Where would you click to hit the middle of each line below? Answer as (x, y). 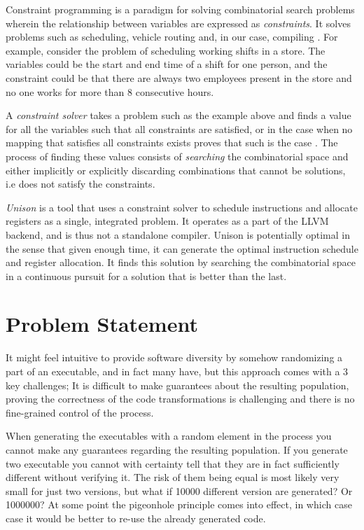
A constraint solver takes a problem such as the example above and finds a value (178, 115)
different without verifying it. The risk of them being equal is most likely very (173, 477)
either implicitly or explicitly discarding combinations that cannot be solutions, (176, 170)
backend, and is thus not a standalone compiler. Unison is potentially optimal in (178, 234)
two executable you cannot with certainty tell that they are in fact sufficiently (173, 463)
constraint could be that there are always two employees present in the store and (179, 77)
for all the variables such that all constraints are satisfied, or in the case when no (179, 128)
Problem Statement (102, 324)
